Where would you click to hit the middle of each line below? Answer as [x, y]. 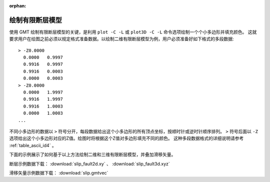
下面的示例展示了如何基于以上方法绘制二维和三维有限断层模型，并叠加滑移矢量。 [92, 155]
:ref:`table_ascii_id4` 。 [33, 145]
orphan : [18, 6]
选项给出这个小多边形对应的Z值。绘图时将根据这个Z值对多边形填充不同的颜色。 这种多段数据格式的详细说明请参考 [126, 138]
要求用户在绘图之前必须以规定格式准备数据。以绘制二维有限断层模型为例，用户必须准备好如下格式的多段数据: [122, 39]
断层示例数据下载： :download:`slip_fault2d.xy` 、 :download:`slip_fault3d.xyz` [89, 164]
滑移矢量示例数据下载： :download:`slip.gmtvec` [59, 173]
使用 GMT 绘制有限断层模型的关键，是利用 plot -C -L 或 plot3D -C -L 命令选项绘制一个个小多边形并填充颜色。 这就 [133, 32]
